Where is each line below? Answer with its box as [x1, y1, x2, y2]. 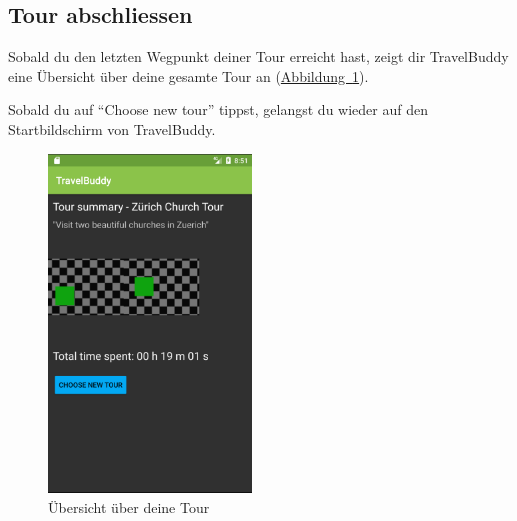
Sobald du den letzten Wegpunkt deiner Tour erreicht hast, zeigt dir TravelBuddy [8, 46, 509, 67]
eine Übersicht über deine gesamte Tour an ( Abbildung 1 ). [8, 65, 369, 86]
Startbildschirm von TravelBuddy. [8, 118, 216, 139]
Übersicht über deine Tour [48, 496, 210, 517]
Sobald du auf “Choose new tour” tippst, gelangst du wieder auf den [8, 99, 428, 120]
